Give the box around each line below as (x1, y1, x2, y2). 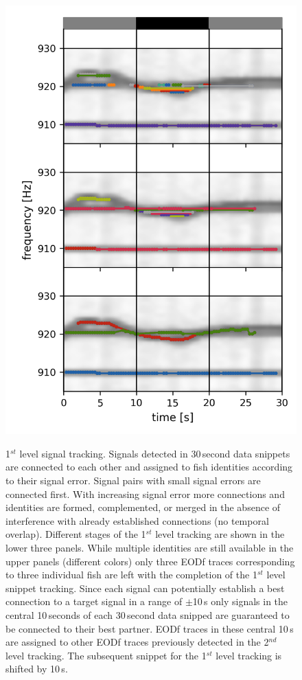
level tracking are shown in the (155, 527, 285, 541)
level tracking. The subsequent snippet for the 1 (5, 648, 207, 662)
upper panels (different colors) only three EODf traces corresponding (5, 554, 295, 568)
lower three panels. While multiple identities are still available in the (5, 541, 294, 555)
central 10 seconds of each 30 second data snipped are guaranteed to (5, 608, 290, 622)
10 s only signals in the (192, 594, 288, 609)
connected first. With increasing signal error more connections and (5, 486, 285, 501)
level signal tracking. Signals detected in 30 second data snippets (19, 446, 290, 460)
